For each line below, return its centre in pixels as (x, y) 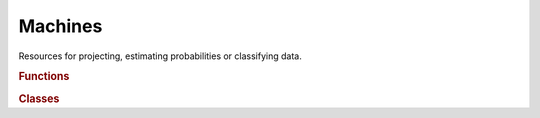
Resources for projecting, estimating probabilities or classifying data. (160, 56)
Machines (60, 26)
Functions (44, 77)
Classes (39, 98)
